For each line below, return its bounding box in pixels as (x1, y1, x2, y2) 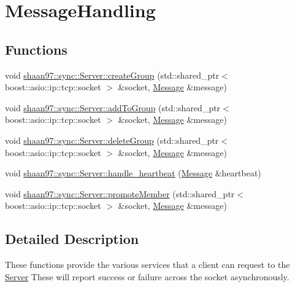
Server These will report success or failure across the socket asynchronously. (5, 270, 289, 283)
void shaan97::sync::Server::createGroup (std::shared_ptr (5, 68, 220, 81)
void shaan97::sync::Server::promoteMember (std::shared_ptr (5, 187, 235, 200)
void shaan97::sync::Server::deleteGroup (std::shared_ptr (5, 133, 219, 146)
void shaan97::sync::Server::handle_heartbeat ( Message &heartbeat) (5, 167, 261, 179)
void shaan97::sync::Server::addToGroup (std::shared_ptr (5, 101, 221, 114)
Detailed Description (5, 229, 139, 248)
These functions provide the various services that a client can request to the (5, 258, 290, 271)
